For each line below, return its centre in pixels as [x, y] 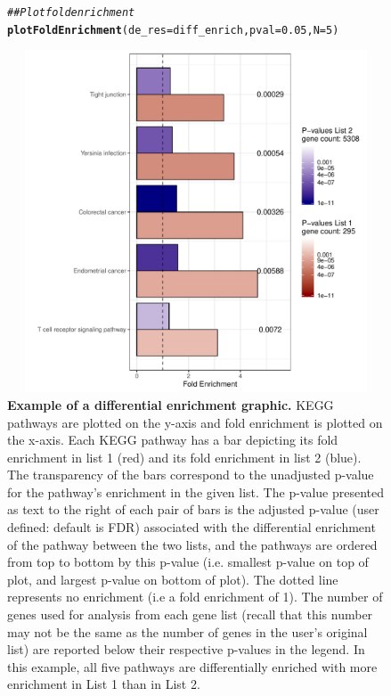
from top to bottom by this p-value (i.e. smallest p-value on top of [188, 562]
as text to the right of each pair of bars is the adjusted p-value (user [193, 509]
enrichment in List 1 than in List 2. [104, 684]
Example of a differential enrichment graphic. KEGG [171, 404]
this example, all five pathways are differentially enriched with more [192, 666]
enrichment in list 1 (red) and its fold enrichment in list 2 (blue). [184, 457]
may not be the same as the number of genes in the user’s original [187, 631]
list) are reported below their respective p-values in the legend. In [186, 649]
